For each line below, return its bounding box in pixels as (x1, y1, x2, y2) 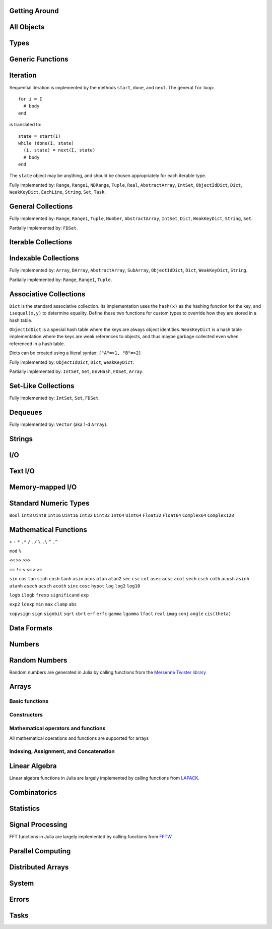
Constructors (9, 712, 43, 718)
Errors (9, 895, 30, 904)
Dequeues (9, 408, 42, 416)
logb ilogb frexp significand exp (9, 592, 89, 598)
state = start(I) (18, 133, 61, 139)
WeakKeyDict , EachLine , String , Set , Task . (9, 189, 106, 195)
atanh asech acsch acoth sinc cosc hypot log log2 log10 (9, 583, 141, 589)
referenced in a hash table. (9, 341, 65, 347)
